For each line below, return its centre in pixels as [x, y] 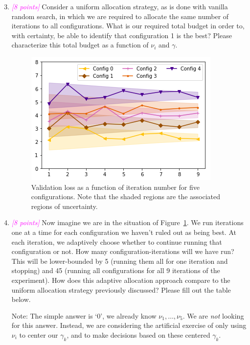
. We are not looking [213, 315]
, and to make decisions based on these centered [138, 334]
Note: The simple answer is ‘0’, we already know [84, 315]
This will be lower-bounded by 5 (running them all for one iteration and [120, 261]
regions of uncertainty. [64, 206]
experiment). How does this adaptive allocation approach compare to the [121, 280]
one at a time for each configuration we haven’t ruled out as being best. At [124, 232]
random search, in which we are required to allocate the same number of [120, 16]
